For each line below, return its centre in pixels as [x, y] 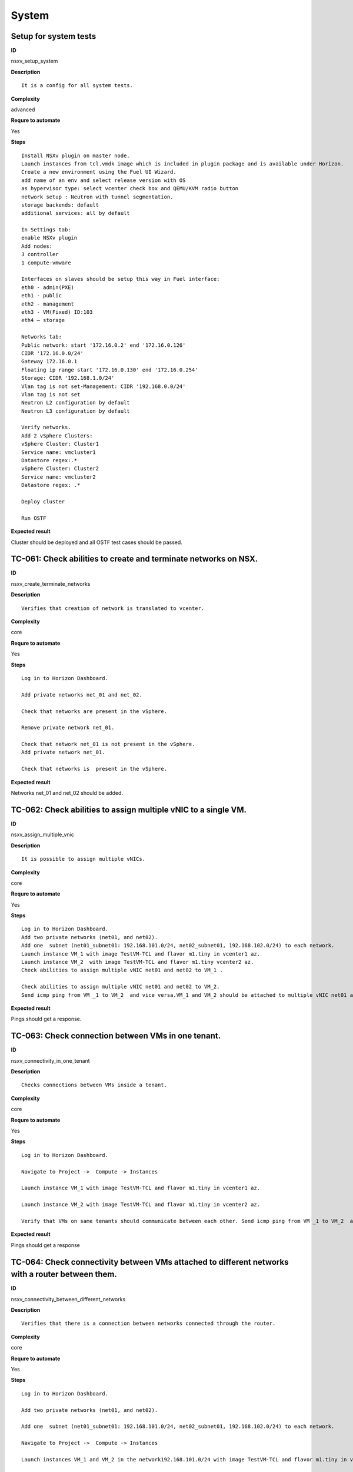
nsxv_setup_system [34, 61]
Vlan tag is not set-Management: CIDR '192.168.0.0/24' [104, 386]
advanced [23, 110]
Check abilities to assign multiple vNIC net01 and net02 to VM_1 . [122, 970]
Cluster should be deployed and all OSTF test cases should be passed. [96, 542]
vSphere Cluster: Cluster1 [60, 444]
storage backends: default [60, 205]
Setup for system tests [54, 36]
